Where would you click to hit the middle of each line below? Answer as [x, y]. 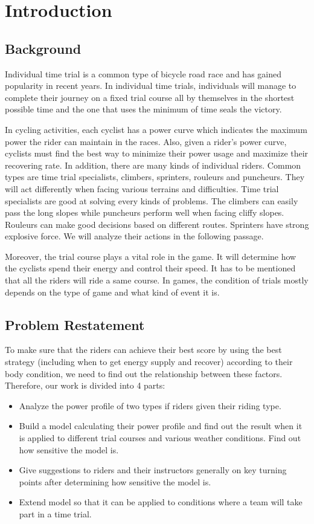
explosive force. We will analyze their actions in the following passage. [134, 236]
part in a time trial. [55, 514]
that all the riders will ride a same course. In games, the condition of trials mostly [157, 280]
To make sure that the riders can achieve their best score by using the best [143, 350]
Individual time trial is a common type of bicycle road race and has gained [143, 73]
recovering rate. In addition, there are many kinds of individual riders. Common [153, 165]
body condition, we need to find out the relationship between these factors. [144, 373]
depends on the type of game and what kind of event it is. [112, 292]
